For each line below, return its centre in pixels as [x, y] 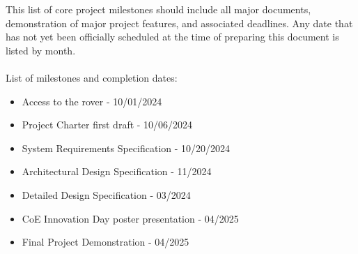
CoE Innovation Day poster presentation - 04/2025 [130, 218]
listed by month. [41, 50]
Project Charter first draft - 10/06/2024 [107, 125]
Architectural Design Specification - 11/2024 [117, 171]
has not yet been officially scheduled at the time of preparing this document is [172, 37]
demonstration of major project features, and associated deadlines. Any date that [179, 23]
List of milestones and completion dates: [92, 77]
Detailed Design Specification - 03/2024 [106, 194]
